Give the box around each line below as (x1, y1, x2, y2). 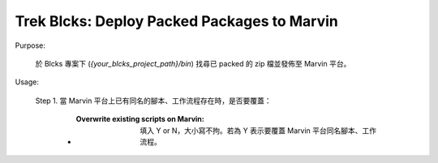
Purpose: (15, 41, 46, 50)
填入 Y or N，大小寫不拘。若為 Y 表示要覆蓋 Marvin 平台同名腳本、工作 (140, 126, 377, 135)
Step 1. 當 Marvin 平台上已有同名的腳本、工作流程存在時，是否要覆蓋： (35, 96, 272, 105)
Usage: (15, 77, 40, 87)
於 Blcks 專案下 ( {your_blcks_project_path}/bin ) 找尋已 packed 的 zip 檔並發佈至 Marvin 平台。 (35, 58, 351, 68)
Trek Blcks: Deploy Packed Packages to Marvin (15, 12, 338, 30)
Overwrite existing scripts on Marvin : (75, 114, 204, 124)
